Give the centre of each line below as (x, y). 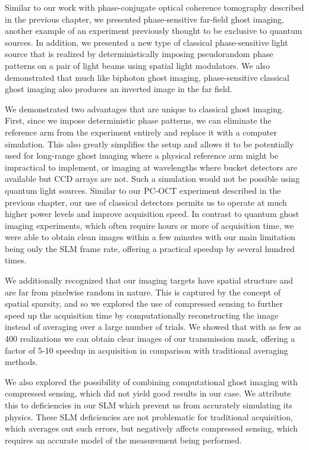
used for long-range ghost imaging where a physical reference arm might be (142, 155)
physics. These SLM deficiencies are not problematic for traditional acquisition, (149, 416)
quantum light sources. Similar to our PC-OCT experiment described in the (143, 190)
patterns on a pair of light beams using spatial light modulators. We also (137, 65)
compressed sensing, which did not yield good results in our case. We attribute (148, 393)
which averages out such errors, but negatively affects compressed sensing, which (152, 428)
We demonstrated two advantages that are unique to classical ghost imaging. (144, 108)
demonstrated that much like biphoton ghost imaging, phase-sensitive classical (147, 77)
